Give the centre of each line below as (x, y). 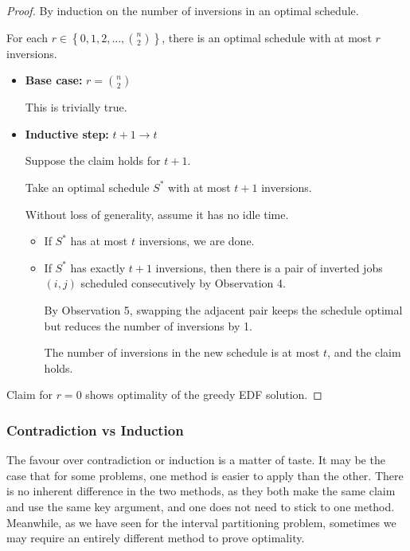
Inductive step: (67, 133)
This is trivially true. (76, 107)
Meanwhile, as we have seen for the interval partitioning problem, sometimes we (201, 522)
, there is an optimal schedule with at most (267, 37)
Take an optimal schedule (87, 187)
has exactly (98, 267)
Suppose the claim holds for (93, 160)
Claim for (29, 395)
